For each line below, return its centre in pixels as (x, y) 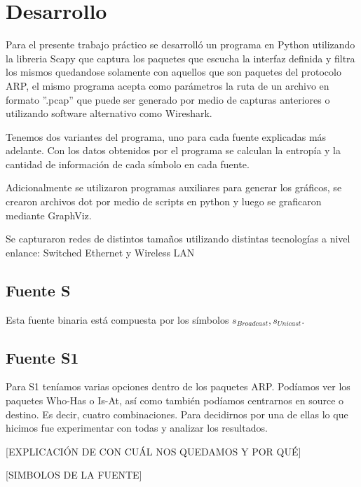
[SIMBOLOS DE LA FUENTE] (74, 475)
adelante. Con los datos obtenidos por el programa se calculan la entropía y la (173, 150)
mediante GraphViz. (49, 215)
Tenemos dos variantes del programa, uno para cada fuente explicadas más (166, 136)
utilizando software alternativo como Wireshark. (109, 113)
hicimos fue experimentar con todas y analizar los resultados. (137, 428)
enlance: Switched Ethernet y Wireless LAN (100, 252)
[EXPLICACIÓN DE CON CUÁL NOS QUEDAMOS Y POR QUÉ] (154, 451)
